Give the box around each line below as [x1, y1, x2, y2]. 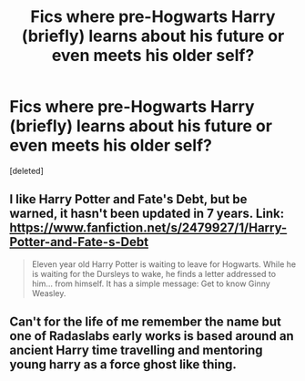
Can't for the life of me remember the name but [9, 314, 282, 330]
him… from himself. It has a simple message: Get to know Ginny [31, 278, 270, 289]
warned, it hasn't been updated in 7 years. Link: [9, 206, 285, 221]
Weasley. [31, 287, 66, 298]
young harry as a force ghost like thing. [9, 357, 237, 373]
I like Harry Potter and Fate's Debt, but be [9, 191, 248, 207]
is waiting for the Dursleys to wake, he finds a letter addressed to [31, 268, 276, 279]
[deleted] [9, 165, 44, 176]
